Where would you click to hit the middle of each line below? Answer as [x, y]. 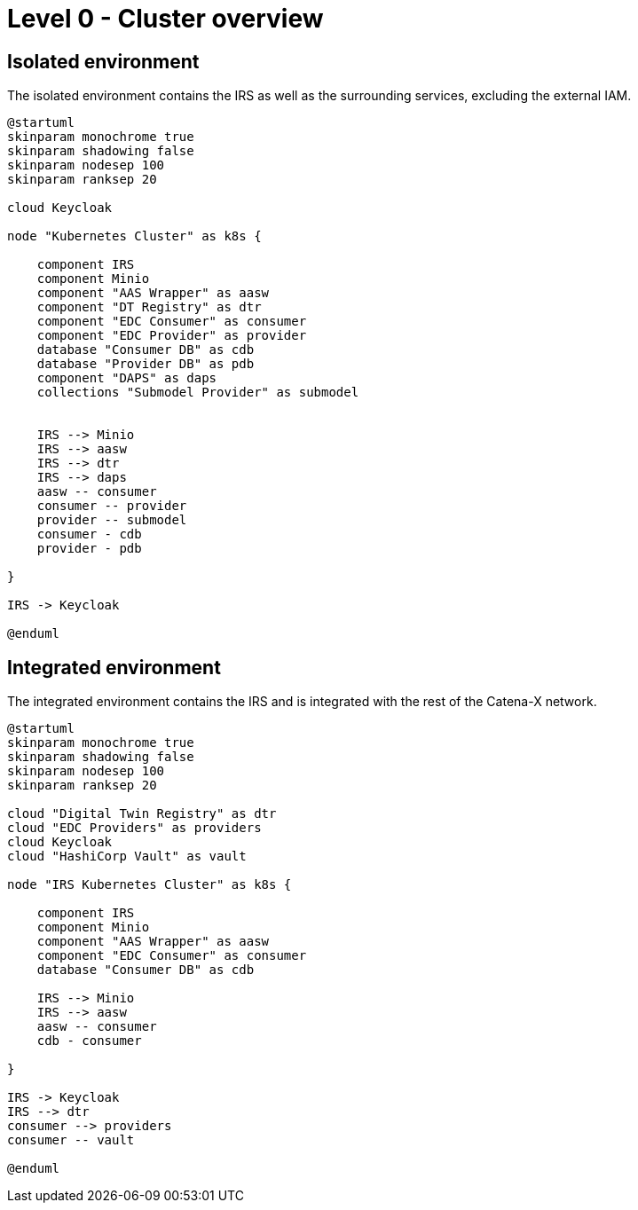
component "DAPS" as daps [127, 378]
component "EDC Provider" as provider [172, 336]
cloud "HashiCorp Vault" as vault [127, 856]
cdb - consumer [89, 1041]
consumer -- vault [71, 1140]
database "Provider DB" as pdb [146, 364]
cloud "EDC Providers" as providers [134, 828]
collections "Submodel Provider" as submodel [198, 393]
